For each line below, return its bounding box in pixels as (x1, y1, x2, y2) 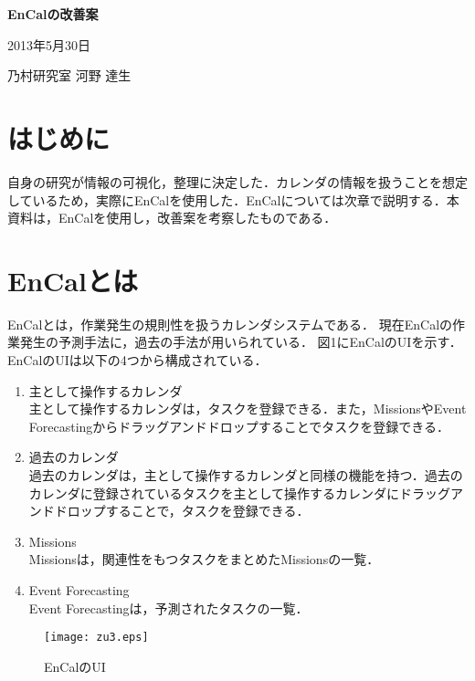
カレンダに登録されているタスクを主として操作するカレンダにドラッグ (28, 483, 450, 502)
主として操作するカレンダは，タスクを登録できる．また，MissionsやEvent (28, 399, 467, 418)
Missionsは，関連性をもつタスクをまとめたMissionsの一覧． (28, 550, 380, 569)
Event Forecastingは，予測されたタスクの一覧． (28, 598, 309, 617)
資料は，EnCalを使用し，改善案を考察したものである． (7, 208, 337, 227)
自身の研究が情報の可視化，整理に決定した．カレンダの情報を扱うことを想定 (7, 172, 468, 191)
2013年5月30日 (7, 35, 90, 54)
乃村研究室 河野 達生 (7, 66, 132, 85)
